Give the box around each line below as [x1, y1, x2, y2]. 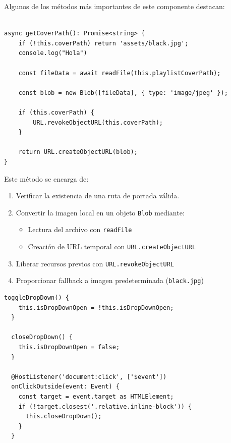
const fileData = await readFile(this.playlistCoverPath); [18, 69, 221, 77]
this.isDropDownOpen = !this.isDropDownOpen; [18, 304, 174, 311]
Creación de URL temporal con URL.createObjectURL [28, 241, 196, 251]
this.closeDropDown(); [25, 413, 102, 420]
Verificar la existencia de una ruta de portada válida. [16, 190, 180, 201]
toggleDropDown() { [4, 294, 69, 301]
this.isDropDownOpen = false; [18, 343, 120, 351]
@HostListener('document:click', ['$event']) [11, 373, 167, 380]
